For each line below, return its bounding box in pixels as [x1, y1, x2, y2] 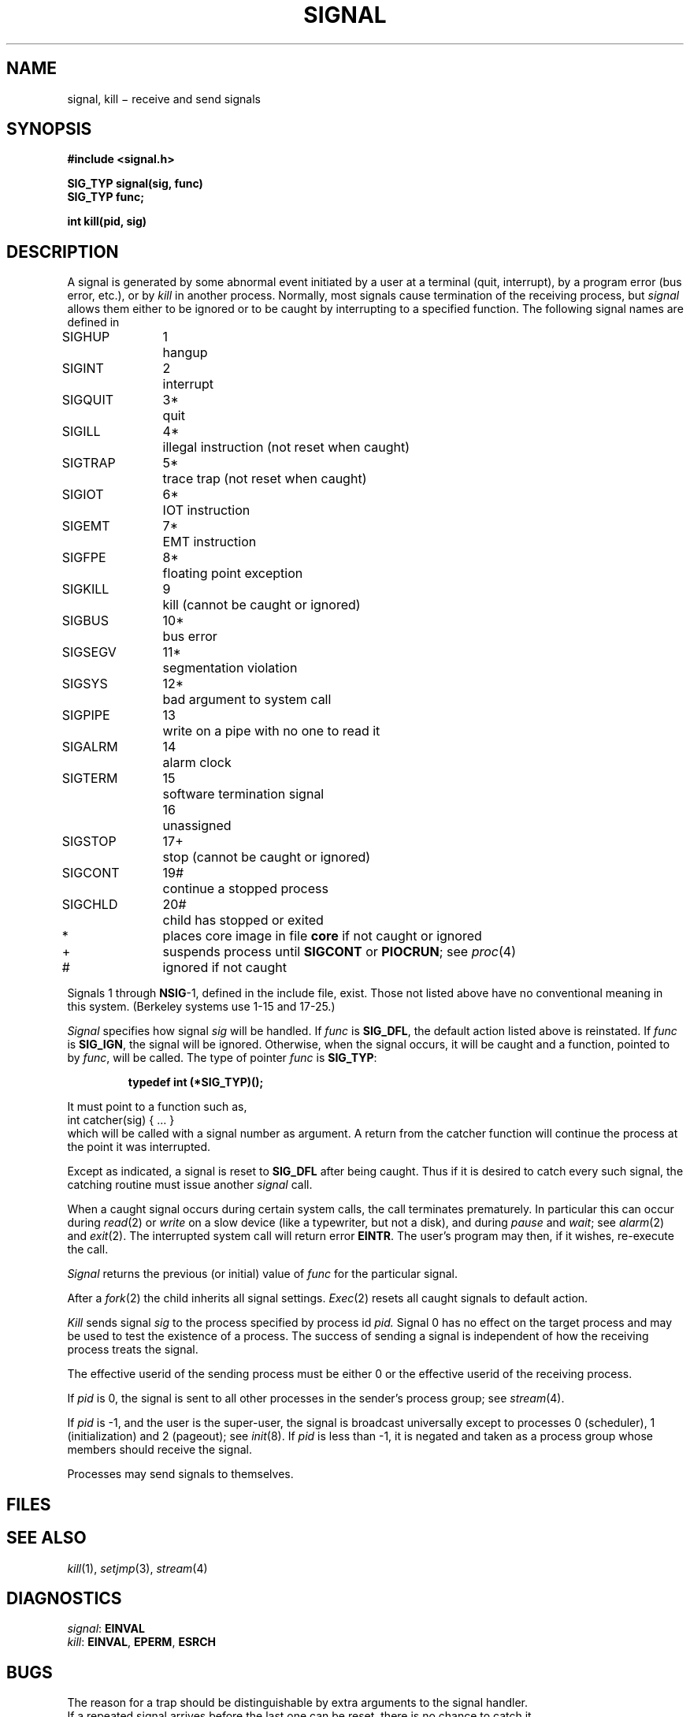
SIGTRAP [61, 455, 116, 471]
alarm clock [162, 754, 232, 771]
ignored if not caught [162, 959, 287, 976]
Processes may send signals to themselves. [67, 1467, 294, 1481]
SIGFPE [61, 549, 106, 566]
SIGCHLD [61, 896, 118, 913]
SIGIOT [61, 486, 104, 503]
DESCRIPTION [6, 241, 119, 262]
